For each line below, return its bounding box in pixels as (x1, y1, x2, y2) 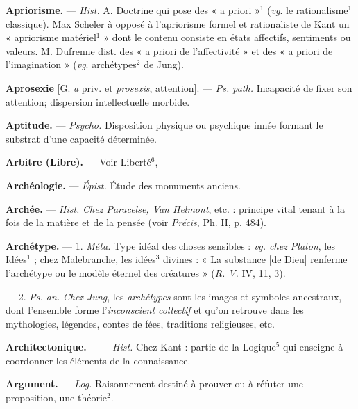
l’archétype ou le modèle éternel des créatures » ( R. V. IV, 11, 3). (6, 265, 286, 280)
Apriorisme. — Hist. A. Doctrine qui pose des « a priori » (6, 3, 260, 17)
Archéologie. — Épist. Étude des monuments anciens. (6, 177, 241, 192)
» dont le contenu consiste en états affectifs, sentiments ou (103, 30, 351, 45)
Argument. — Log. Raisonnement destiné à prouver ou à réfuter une (6, 376, 304, 391)
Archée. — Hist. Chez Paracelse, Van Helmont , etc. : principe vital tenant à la (6, 201, 345, 216)
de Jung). (144, 57, 184, 72)
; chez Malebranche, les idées (34, 252, 156, 266)
